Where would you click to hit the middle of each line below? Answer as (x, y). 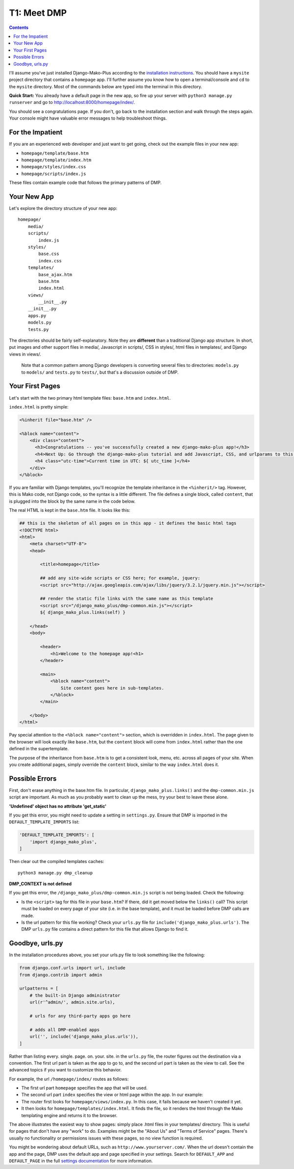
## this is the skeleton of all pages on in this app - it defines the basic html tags (128, 523)
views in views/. (25, 354)
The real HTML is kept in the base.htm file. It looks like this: (70, 510)
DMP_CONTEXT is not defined (40, 884)
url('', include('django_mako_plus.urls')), (84, 1037)
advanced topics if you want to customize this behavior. (65, 1070)
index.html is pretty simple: (39, 407)
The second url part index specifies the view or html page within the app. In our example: (112, 1095)
